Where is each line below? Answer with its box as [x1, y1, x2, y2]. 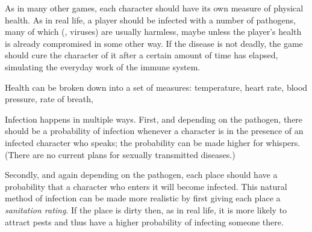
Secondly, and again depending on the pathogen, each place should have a [5, 168, 278, 181]
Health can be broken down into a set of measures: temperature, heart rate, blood [5, 81, 308, 93]
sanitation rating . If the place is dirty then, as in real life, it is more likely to [5, 203, 287, 216]
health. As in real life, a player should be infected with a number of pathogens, [5, 13, 296, 26]
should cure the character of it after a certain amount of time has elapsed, [5, 49, 278, 61]
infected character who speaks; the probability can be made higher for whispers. [5, 136, 301, 148]
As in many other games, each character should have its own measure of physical [5, 2, 304, 14]
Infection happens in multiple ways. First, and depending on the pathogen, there [5, 112, 303, 125]
